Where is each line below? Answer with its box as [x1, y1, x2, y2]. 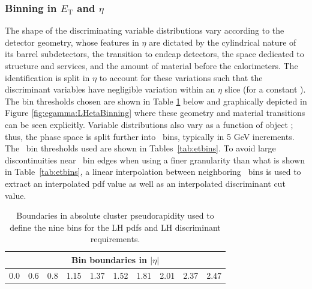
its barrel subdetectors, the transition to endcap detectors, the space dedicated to [5, 47, 304, 60]
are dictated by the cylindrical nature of [149, 35, 296, 48]
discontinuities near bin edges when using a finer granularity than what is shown [5, 153, 305, 166]
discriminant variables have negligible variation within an [5, 83, 215, 96]
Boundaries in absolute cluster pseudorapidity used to [16, 209, 214, 222]
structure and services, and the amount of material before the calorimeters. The [5, 59, 298, 71]
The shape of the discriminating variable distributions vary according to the [5, 24, 284, 37]
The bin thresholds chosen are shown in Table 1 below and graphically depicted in [5, 94, 307, 107]
